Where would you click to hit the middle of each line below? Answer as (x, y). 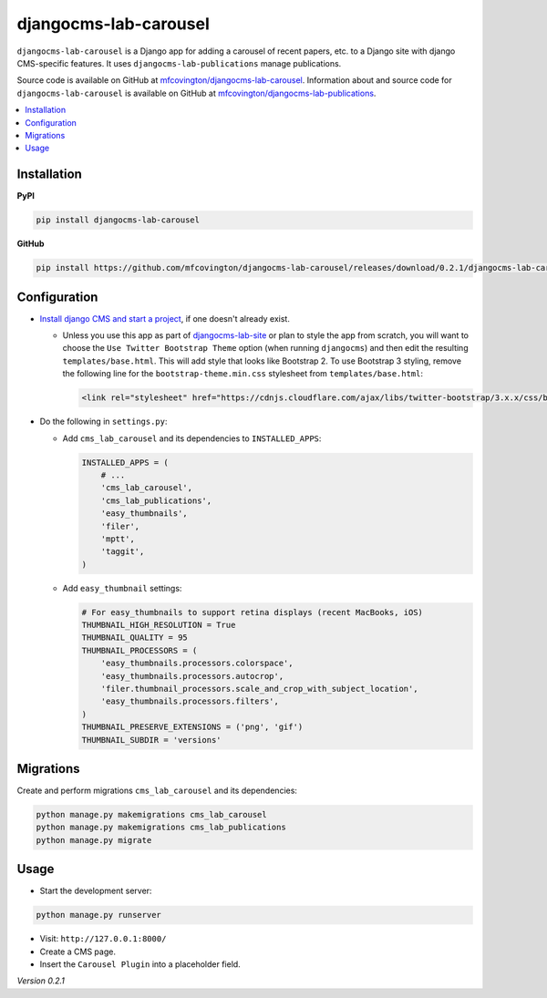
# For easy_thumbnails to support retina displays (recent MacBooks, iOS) (253, 612)
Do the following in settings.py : (103, 422)
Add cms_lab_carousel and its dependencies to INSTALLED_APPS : (192, 438)
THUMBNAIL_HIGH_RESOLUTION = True (159, 625)
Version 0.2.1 (41, 981)
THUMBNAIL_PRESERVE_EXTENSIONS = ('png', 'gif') (192, 727)
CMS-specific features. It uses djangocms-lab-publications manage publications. (179, 63)
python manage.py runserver (98, 915)
